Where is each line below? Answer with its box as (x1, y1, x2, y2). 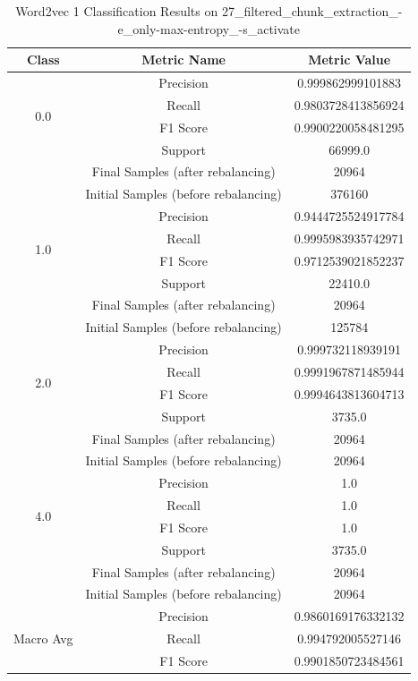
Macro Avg (13, 629, 73, 648)
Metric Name (141, 50, 226, 69)
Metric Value (308, 50, 391, 69)
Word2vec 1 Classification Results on (15, 2, 218, 20)
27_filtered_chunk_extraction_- (221, 2, 403, 20)
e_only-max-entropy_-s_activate (117, 19, 301, 38)
